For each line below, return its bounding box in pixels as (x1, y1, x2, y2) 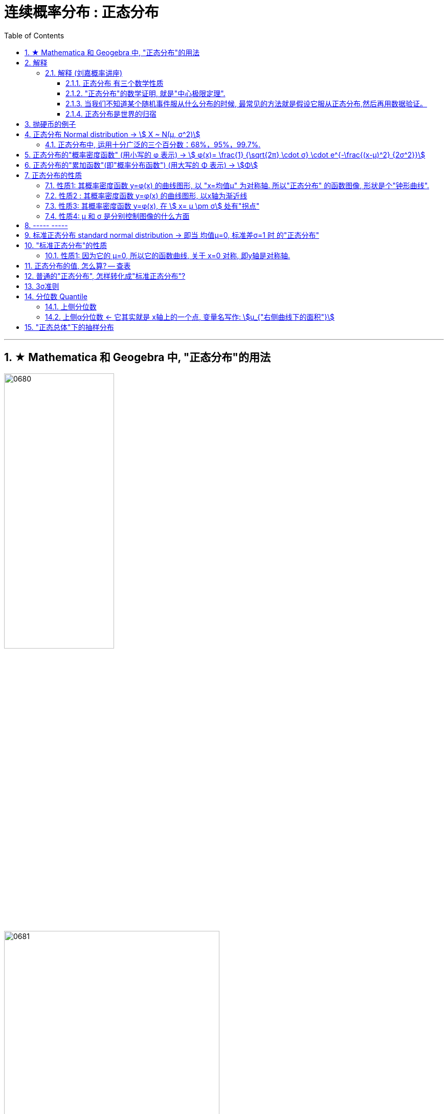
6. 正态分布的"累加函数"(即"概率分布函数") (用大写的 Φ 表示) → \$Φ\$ (25, 160, 258, 169)
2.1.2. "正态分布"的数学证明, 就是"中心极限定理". (65, 88, 226, 98)
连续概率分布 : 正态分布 (4, 4, 159, 21)
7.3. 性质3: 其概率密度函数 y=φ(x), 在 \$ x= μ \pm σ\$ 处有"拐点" (45, 201, 260, 210)
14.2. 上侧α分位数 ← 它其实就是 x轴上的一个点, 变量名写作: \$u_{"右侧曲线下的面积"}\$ (45, 312, 335, 321)
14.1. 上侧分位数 (45, 302, 97, 311)
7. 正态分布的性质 (25, 170, 82, 180)
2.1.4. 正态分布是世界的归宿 (65, 109, 156, 118)
